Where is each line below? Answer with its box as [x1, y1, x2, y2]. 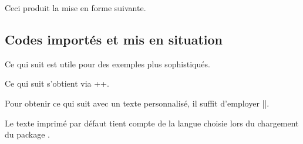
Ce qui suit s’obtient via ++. [5, 77, 109, 90]
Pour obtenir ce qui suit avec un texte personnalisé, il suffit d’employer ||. [5, 97, 270, 109]
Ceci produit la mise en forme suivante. [5, 2, 146, 13]
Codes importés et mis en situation [5, 30, 223, 48]
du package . [5, 128, 50, 140]
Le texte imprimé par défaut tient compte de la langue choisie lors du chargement [5, 116, 299, 129]
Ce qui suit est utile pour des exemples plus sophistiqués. [5, 57, 210, 70]
